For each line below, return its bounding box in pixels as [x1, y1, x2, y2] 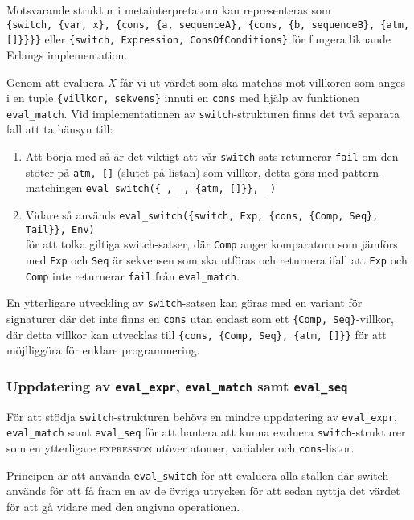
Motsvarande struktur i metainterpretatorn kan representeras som [6, 2, 331, 18]
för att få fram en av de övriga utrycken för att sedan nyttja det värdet [49, 482, 400, 499]
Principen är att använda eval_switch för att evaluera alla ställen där [6, 466, 354, 483]
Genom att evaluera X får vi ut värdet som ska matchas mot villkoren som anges [6, 73, 405, 90]
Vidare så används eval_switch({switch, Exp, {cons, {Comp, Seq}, [25, 206, 379, 223]
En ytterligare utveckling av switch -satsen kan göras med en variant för [6, 294, 363, 311]
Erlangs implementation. [6, 46, 128, 63]
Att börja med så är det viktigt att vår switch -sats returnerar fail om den [25, 148, 399, 164]
